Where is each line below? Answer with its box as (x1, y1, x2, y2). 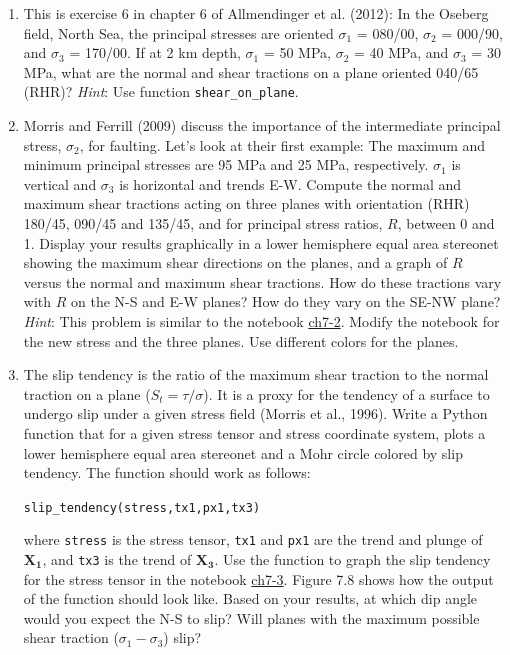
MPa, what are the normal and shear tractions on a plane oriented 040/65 (23, 61, 479, 82)
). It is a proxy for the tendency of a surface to (203, 383, 490, 404)
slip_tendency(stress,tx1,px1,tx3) (23, 500, 261, 515)
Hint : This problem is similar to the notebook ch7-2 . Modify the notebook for (23, 310, 500, 331)
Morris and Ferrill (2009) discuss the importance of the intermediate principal (23, 115, 501, 136)
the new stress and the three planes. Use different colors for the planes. (23, 330, 459, 351)
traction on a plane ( (23, 383, 151, 404)
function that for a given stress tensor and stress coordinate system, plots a (23, 422, 486, 443)
